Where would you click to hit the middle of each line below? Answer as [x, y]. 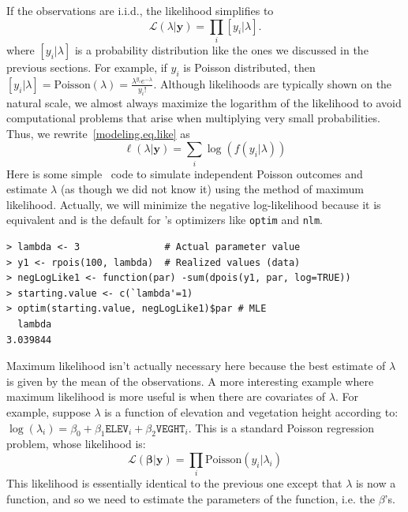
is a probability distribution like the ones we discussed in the [221, 49]
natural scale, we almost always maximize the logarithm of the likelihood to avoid [204, 102]
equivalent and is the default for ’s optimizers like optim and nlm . [165, 220]
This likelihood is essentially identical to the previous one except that [174, 483]
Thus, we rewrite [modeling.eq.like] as [98, 133]
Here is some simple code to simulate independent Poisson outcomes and [185, 173]
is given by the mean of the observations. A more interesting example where [190, 381]
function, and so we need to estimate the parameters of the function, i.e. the [191, 498]
